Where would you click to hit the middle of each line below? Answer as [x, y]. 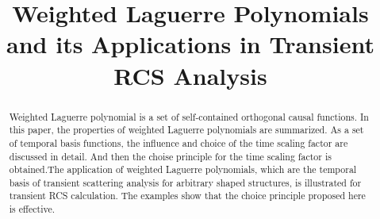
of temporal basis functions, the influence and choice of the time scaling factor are [178, 142]
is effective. [32, 209]
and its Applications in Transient [190, 44]
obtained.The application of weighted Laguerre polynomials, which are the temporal [183, 169]
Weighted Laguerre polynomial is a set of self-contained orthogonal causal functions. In [189, 116]
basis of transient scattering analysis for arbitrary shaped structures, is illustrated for [185, 182]
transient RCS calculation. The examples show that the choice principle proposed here [187, 196]
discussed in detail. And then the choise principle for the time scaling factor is [170, 156]
